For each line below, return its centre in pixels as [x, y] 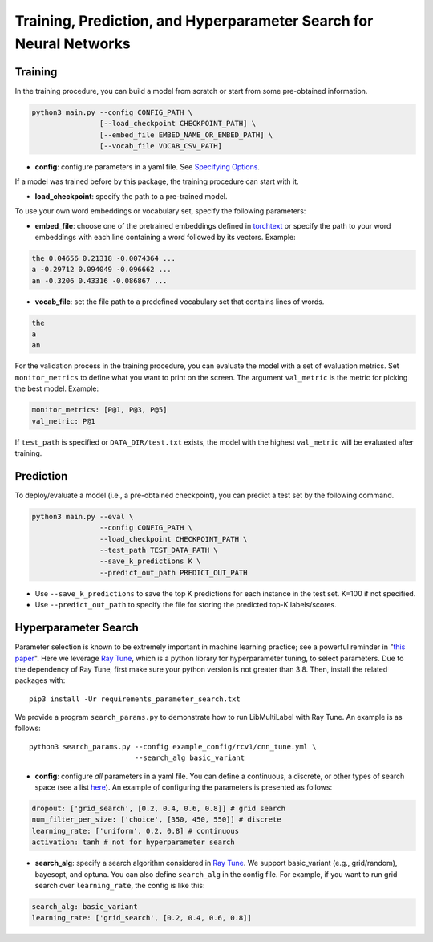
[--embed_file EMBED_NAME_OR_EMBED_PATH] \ [186, 135]
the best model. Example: [57, 388]
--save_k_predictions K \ [150, 561]
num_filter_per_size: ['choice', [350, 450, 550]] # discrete [156, 820]
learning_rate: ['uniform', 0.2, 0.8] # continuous [136, 831]
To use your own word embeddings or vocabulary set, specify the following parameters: [160, 211]
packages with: [40, 680]
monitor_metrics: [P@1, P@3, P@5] [99, 410]
